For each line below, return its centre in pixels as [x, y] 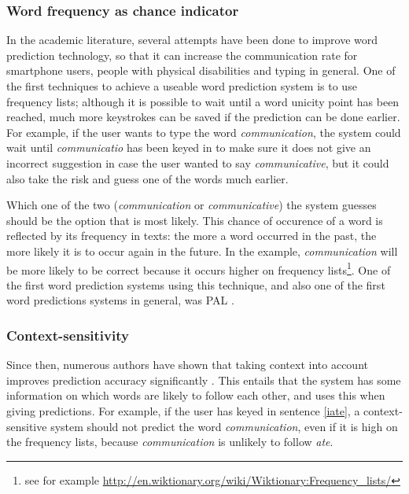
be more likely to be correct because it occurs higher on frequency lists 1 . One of [199, 268]
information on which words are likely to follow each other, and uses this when [196, 395]
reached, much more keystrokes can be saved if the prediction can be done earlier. [203, 117]
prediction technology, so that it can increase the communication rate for [182, 55]
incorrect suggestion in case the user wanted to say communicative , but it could [198, 162]
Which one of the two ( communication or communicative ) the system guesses [192, 205]
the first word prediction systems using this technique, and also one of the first [196, 284]
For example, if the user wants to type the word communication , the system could [204, 132]
